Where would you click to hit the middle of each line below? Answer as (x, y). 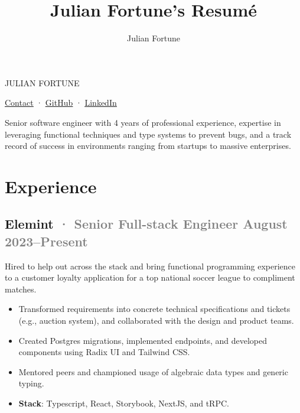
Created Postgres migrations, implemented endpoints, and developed (143, 340)
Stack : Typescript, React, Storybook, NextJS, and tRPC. (124, 403)
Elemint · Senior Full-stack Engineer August (146, 224)
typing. (31, 383)
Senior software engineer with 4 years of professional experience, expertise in (143, 122)
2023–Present (46, 241)
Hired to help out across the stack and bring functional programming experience (150, 266)
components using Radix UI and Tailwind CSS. (104, 352)
